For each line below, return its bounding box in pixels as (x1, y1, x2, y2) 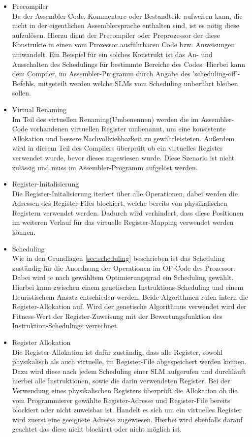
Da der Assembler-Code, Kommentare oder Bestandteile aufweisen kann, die (12, 10, 243, 21)
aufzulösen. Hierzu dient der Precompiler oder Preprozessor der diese (12, 30, 220, 40)
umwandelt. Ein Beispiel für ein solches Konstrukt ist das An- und (12, 49, 213, 59)
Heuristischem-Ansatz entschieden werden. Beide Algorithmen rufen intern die (12, 291, 248, 302)
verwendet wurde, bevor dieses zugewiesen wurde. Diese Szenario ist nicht (12, 152, 235, 162)
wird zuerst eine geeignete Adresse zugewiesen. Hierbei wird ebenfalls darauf (12, 414, 243, 424)
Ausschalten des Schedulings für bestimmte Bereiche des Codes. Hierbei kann (12, 59, 246, 69)
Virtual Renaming (12, 104, 67, 114)
